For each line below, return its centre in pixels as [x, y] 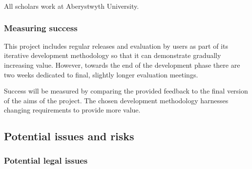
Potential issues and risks [69, 136]
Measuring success [41, 28]
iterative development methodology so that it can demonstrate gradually [113, 55]
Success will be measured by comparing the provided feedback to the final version [126, 91]
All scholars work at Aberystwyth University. [72, 6]
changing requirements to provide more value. [72, 110]
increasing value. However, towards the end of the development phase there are [122, 65]
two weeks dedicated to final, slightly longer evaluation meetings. [101, 74]
